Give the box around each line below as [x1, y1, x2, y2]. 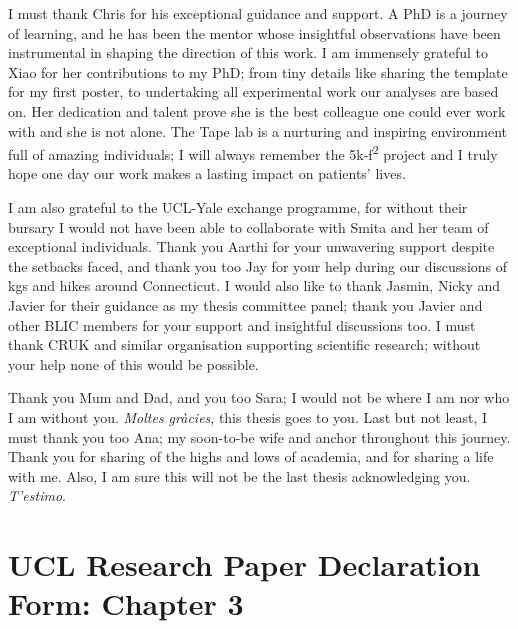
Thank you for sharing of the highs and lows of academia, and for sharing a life [8, 446, 494, 467]
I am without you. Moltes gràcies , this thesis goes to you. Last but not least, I [8, 406, 488, 427]
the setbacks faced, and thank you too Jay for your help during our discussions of [8, 255, 508, 276]
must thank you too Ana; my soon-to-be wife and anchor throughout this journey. [8, 426, 511, 447]
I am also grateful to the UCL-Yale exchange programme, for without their [8, 197, 468, 217]
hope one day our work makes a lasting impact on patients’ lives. [8, 163, 406, 184]
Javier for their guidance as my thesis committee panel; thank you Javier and [8, 294, 483, 315]
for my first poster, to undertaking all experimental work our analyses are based [8, 81, 499, 102]
